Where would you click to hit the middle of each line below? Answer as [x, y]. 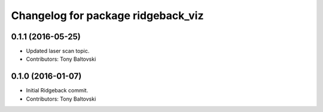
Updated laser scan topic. [58, 51]
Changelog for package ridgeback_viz [107, 15]
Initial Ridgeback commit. [57, 91]
